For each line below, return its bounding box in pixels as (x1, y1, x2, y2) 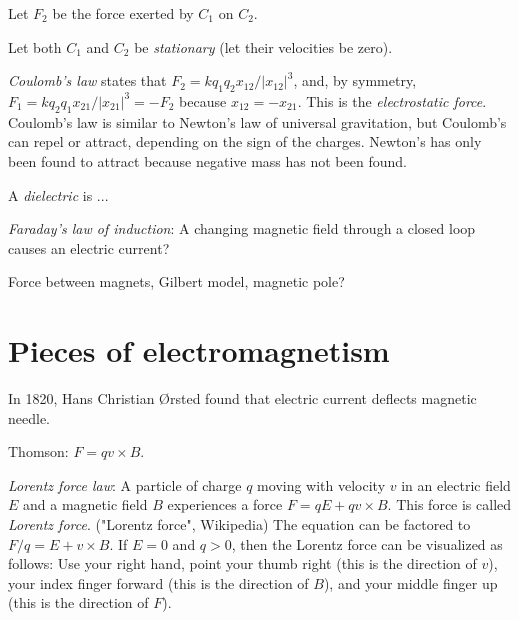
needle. (8, 407, 50, 428)
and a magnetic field (23, 494, 148, 515)
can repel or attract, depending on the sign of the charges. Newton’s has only (8, 131, 482, 152)
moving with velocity (257, 474, 386, 495)
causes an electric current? (8, 237, 170, 258)
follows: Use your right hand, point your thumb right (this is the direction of (8, 553, 477, 574)
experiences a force (167, 494, 283, 515)
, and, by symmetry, (293, 70, 417, 91)
